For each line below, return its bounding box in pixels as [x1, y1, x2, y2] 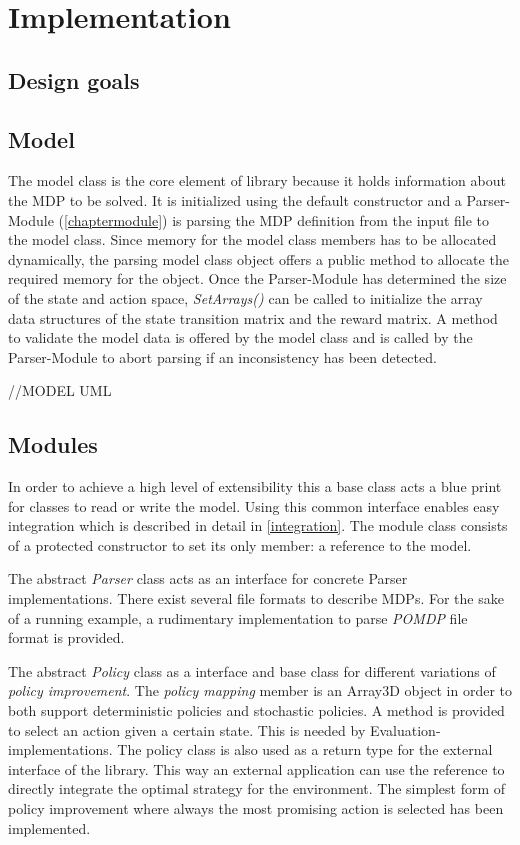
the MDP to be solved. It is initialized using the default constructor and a [8, 189, 462, 210]
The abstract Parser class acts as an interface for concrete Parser [8, 568, 408, 589]
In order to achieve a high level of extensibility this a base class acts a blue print [8, 476, 502, 497]
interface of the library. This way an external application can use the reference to [8, 758, 505, 779]
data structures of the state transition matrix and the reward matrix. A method [8, 307, 498, 328]
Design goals [8, 64, 140, 95]
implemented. [8, 817, 91, 838]
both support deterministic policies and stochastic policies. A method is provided [8, 700, 505, 721]
